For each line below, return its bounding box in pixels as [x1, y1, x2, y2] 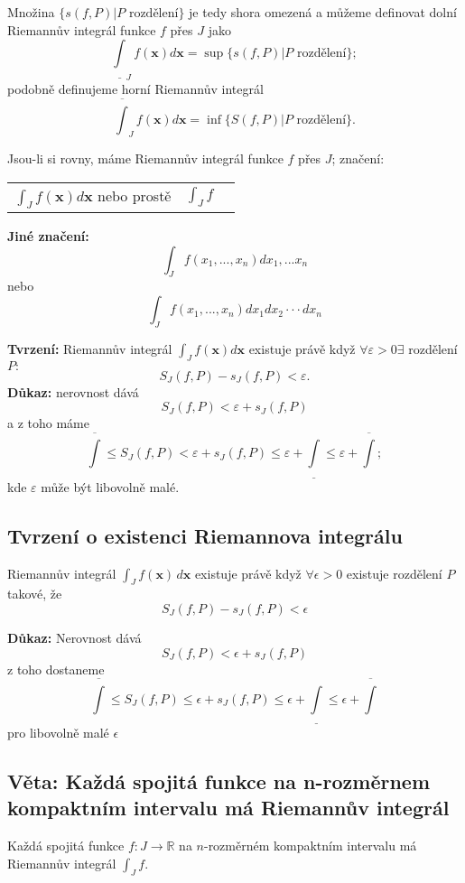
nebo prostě [97, 184, 172, 206]
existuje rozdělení [346, 563, 442, 582]
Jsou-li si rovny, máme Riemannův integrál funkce [7, 149, 284, 168]
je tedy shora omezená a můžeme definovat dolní [189, 3, 457, 21]
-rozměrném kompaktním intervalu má [203, 836, 417, 855]
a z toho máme [7, 414, 89, 432]
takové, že [7, 584, 62, 603]
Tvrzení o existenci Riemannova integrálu [7, 521, 403, 549]
